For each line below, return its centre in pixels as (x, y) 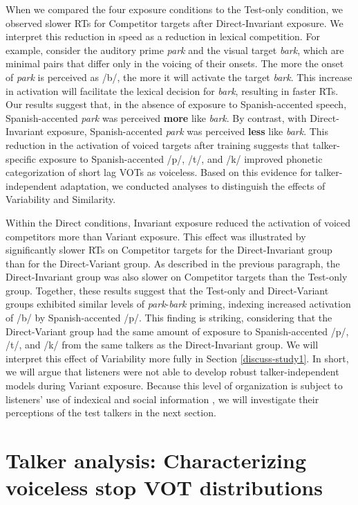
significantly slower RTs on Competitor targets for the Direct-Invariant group (169, 250)
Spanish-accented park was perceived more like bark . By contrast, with (156, 117)
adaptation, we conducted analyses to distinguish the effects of (193, 185)
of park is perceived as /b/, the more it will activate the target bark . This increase (179, 77)
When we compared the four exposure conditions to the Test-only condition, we (175, 9)
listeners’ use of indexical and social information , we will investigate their (162, 399)
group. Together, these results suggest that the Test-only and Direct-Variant (167, 290)
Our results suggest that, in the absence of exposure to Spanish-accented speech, (176, 104)
